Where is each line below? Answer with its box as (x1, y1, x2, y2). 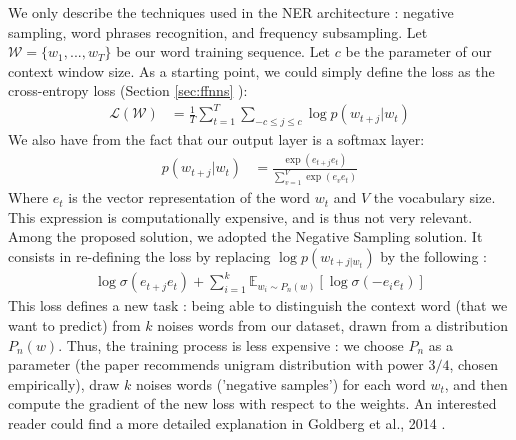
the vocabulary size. (373, 187, 496, 208)
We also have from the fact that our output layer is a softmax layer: (8, 129, 425, 150)
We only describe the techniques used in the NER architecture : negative (8, 2, 454, 22)
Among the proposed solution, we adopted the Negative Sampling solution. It (8, 226, 483, 247)
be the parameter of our (345, 41, 492, 62)
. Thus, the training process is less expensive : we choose (58, 334, 404, 355)
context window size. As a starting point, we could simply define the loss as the (8, 60, 495, 81)
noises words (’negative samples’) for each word (135, 373, 426, 394)
